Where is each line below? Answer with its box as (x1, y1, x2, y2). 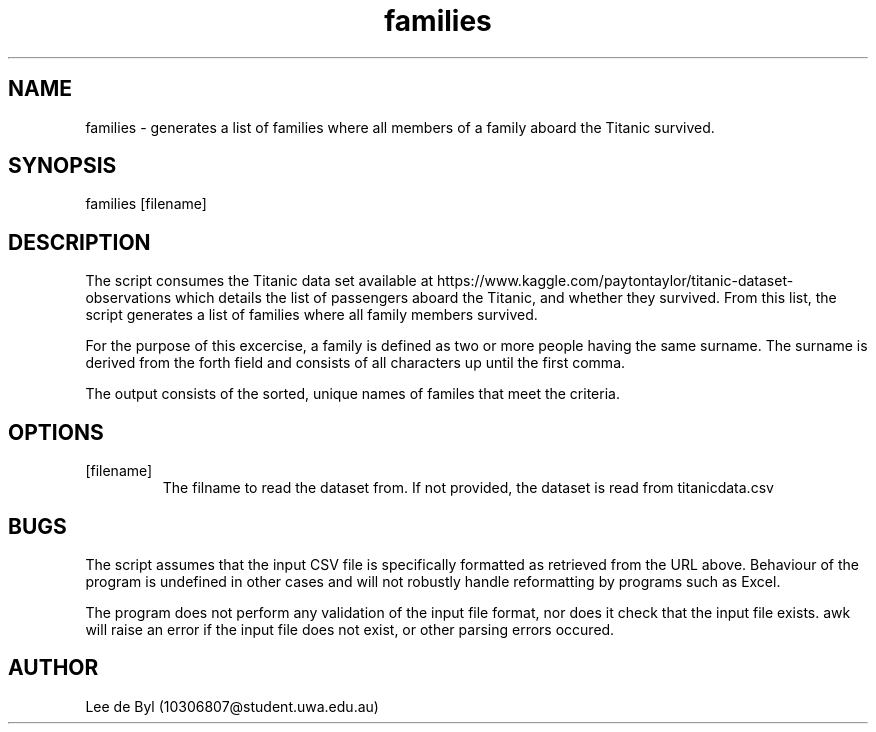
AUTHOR (8, 655, 99, 681)
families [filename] (85, 195, 207, 213)
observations (85, 289, 172, 307)
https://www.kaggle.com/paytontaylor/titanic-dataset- (437, 272, 794, 290)
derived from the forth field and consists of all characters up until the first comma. (85, 354, 626, 372)
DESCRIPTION (8, 229, 151, 255)
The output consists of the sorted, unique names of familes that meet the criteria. (85, 385, 620, 403)
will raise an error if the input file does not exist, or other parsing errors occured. (85, 620, 615, 638)
